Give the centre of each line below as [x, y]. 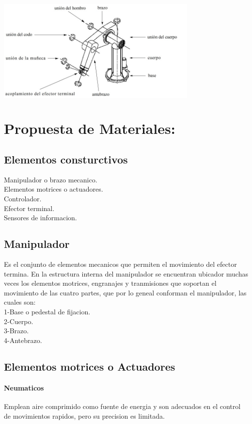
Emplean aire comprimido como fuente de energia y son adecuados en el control [122, 406]
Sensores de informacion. [40, 218]
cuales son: [20, 302]
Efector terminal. [29, 208]
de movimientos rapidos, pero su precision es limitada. [84, 416]
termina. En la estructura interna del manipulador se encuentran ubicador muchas [126, 273]
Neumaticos [24, 387]
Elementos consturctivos [66, 159]
